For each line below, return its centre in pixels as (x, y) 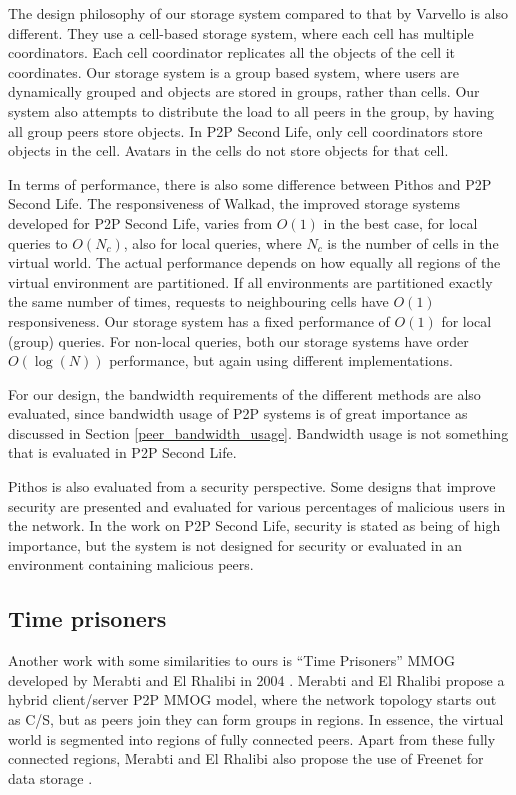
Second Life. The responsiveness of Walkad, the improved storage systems (234, 203)
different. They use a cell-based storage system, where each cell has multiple (241, 32)
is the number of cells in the (413, 242)
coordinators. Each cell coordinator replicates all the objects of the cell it (232, 52)
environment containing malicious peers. (131, 564)
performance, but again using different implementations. (281, 360)
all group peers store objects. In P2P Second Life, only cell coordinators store (245, 130)
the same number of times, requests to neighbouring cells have (198, 301)
